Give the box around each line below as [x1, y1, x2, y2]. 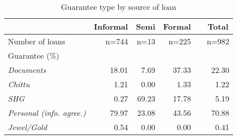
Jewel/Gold [8, 121, 47, 133]
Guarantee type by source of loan [61, 1, 177, 12]
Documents [8, 64, 46, 75]
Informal [94, 21, 128, 32]
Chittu [8, 78, 30, 90]
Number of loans [8, 35, 65, 47]
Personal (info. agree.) [8, 107, 86, 118]
